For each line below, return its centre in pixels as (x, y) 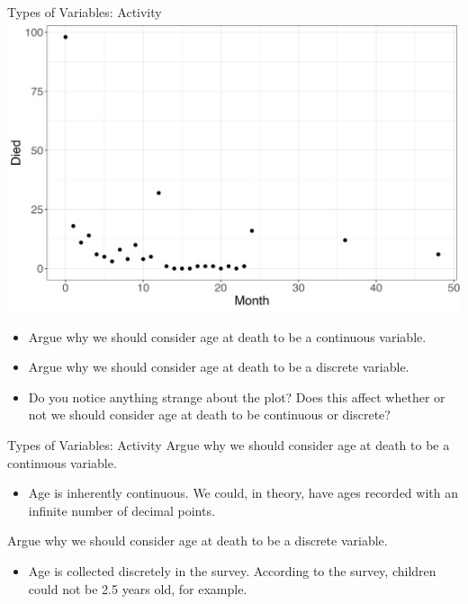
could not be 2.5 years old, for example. (138, 588)
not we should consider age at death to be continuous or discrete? (209, 415)
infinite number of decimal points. (121, 510)
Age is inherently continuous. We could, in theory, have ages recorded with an (243, 493)
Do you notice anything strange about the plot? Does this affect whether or (237, 397)
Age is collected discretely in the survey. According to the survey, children (232, 570)
